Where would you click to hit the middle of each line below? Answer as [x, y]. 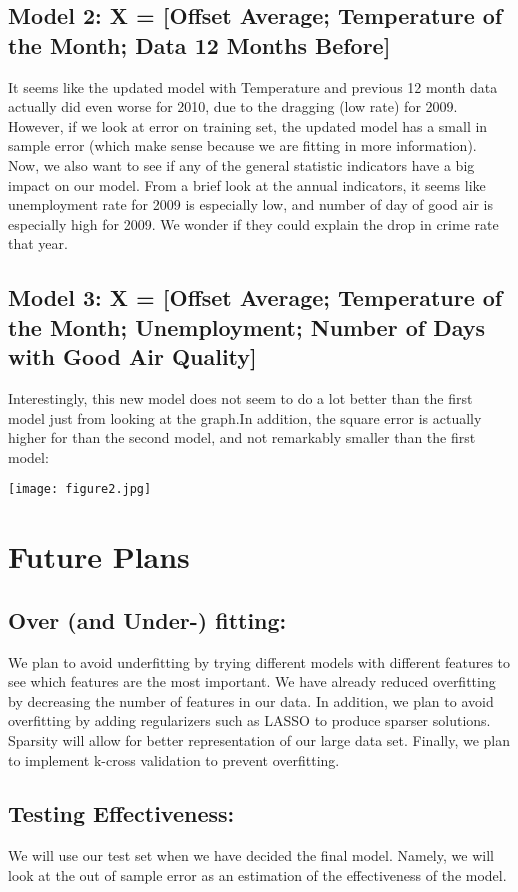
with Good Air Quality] [132, 356]
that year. [38, 243]
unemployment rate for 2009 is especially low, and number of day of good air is [250, 204]
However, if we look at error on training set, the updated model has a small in [248, 125]
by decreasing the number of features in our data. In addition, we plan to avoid [251, 700]
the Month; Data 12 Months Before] [199, 44]
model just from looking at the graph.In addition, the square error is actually [245, 417]
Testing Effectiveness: [121, 813]
